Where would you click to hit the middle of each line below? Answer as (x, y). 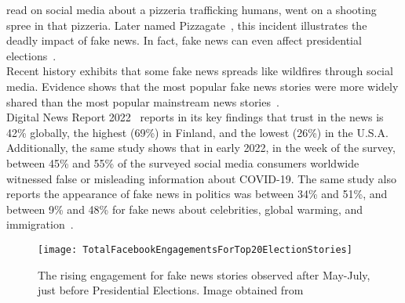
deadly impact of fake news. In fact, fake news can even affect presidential (184, 40)
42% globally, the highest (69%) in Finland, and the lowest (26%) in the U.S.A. (197, 132)
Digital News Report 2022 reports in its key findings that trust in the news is (195, 117)
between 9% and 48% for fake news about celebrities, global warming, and (185, 209)
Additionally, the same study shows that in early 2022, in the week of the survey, (201, 148)
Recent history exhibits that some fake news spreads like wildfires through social (200, 71)
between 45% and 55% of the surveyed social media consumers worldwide (183, 162)
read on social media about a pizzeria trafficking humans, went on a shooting (192, 9)
